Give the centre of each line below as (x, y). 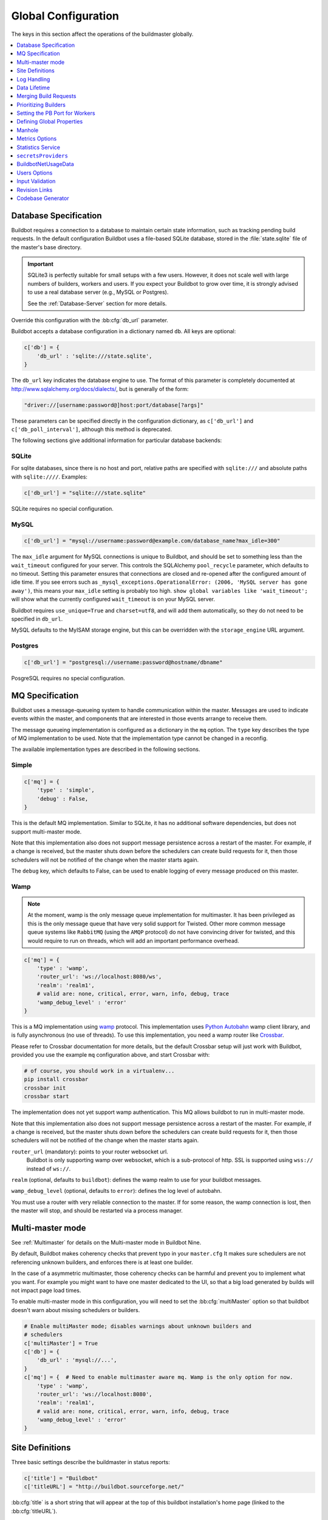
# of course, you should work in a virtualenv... (99, 1071)
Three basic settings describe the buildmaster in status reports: (91, 1462)
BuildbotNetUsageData (45, 164)
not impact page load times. (46, 1290)
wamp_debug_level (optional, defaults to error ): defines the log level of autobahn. (117, 1191)
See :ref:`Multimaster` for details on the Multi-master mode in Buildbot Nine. (106, 1243)
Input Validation (36, 181)
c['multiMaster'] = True (61, 1343)
